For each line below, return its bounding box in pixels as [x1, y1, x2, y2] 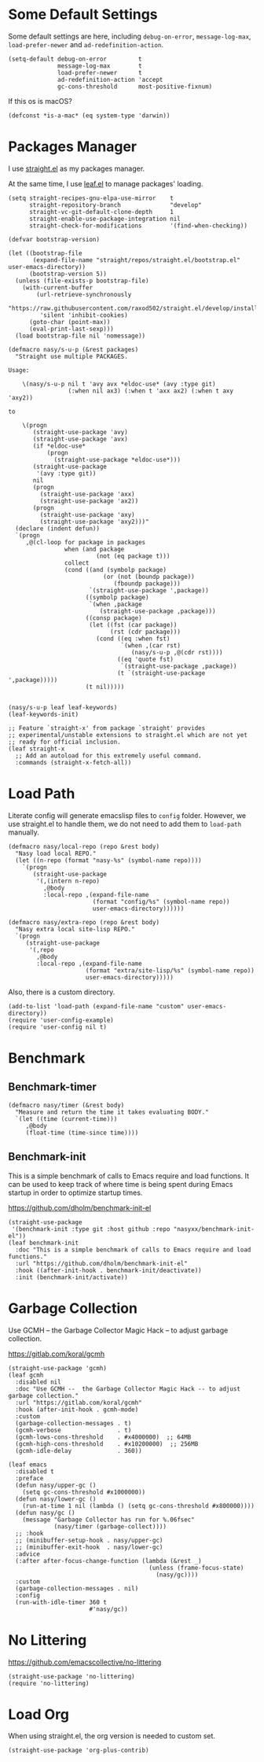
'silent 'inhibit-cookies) [39, 311, 128, 319]
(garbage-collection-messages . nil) [15, 1584, 139, 1592]
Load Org [8, 1705, 69, 1723]
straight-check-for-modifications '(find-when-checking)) [28, 222, 247, 230]
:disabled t [15, 1467, 55, 1476]
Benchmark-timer [8, 1080, 97, 1094]
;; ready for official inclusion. [8, 738, 122, 746]
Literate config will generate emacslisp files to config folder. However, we [8, 810, 247, 820]
